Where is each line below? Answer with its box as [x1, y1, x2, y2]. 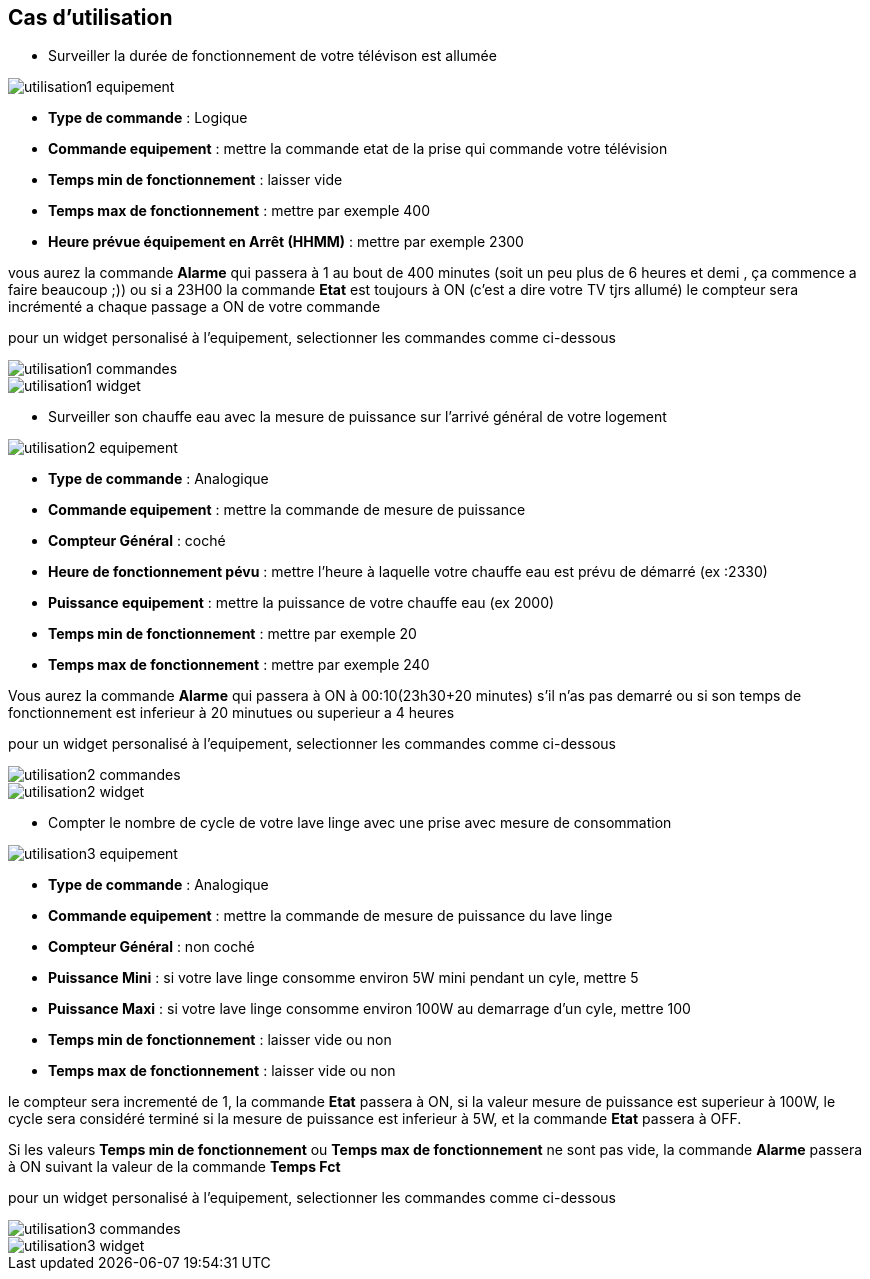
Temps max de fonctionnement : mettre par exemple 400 [48, 202, 431, 220]
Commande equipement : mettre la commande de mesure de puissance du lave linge [48, 907, 613, 925]
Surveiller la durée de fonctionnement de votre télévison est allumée [48, 47, 497, 65]
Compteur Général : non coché [48, 938, 255, 956]
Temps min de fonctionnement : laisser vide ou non [48, 1031, 392, 1049]
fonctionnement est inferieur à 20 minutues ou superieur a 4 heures [8, 704, 455, 722]
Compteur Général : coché [48, 532, 226, 550]
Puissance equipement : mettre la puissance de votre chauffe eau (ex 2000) [48, 594, 555, 612]
